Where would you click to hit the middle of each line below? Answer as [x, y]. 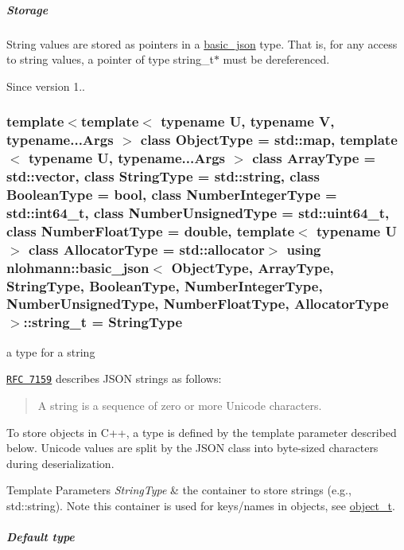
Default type [41, 537]
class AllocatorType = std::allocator [146, 249]
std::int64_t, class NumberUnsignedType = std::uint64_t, [198, 212]
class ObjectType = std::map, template [269, 140]
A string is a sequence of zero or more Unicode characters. [180, 405]
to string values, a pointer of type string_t [110, 59]
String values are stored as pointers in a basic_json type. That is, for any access [202, 43]
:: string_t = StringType [103, 322]
